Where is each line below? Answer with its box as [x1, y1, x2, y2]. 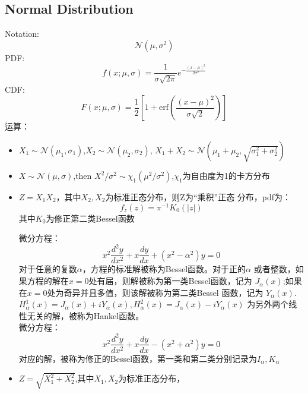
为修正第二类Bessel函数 [46, 212, 135, 224]
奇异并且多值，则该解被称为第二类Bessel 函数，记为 [63, 286, 263, 298]
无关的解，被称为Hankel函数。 [27, 309, 144, 321]
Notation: [5, 27, 39, 40]
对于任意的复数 [18, 263, 77, 275]
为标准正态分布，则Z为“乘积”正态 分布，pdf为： [105, 191, 291, 203]
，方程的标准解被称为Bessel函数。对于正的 [82, 263, 246, 275]
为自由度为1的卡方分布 [182, 169, 270, 182]
